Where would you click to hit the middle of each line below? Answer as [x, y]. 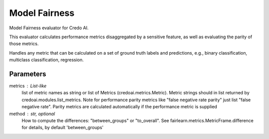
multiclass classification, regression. [47, 60]
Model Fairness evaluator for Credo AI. [49, 28]
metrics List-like [28, 86]
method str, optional [32, 114]
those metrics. [24, 44]
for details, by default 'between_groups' [63, 128]
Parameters [28, 74]
